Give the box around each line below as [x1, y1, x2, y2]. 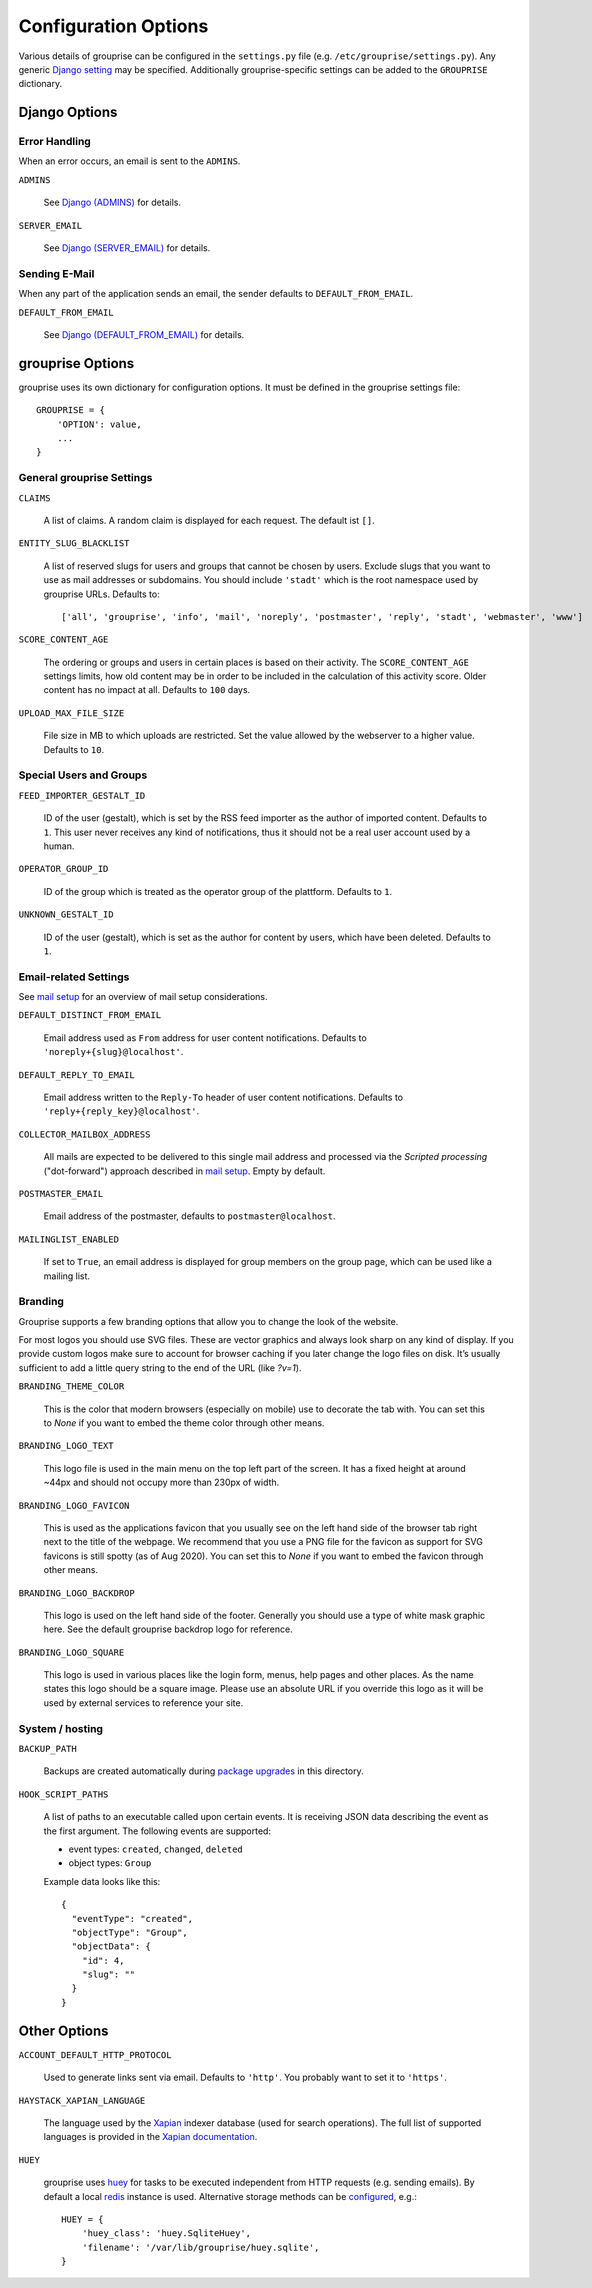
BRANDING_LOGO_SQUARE [18, 1646, 125, 1658]
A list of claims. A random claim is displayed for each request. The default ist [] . [43, 514, 375, 526]
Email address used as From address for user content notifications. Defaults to [43, 1031, 367, 1044]
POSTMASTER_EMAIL [18, 1188, 104, 1199]
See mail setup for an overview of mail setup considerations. [18, 991, 269, 1003]
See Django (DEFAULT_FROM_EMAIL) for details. [43, 328, 245, 340]
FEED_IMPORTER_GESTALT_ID [18, 790, 146, 801]
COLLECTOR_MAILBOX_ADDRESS [18, 1128, 151, 1140]
